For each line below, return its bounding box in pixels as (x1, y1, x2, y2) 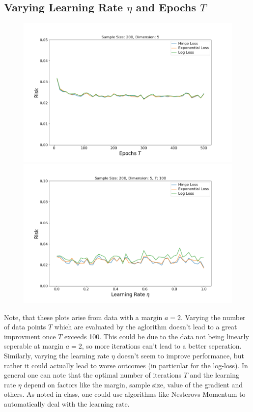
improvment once (4, 331, 56, 341)
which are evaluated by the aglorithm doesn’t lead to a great (54, 322, 237, 332)
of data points (4, 322, 46, 332)
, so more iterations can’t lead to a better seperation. (82, 341, 242, 351)
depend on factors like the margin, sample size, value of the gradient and (24, 379, 243, 389)
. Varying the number (181, 312, 246, 322)
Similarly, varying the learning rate (4, 351, 110, 361)
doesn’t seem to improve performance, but (117, 351, 244, 361)
